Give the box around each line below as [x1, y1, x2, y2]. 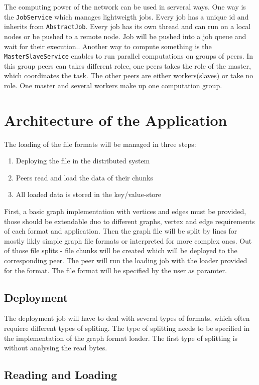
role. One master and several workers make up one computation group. [4, 80, 222, 90]
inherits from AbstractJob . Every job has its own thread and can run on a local [4, 21, 251, 32]
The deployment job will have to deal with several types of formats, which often [4, 313, 250, 323]
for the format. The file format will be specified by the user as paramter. [4, 265, 227, 275]
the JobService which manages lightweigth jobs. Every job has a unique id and [4, 11, 249, 22]
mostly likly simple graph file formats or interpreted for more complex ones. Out [4, 235, 252, 246]
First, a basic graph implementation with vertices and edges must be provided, [4, 206, 246, 217]
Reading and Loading [4, 367, 117, 382]
